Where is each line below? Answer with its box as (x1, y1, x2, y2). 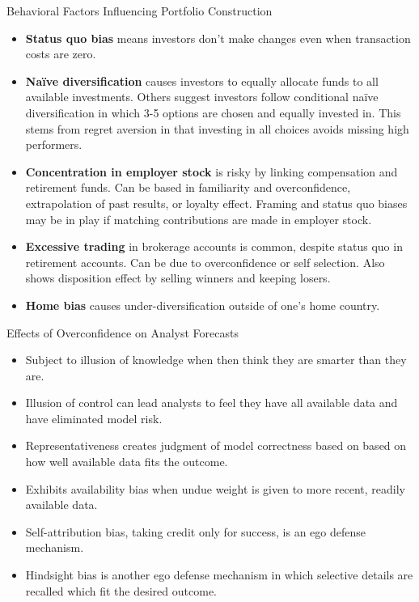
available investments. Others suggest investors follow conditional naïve (25, 88, 379, 105)
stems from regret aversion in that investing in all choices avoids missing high (25, 120, 409, 137)
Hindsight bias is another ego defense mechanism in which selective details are (25, 566, 413, 583)
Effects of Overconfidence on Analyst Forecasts (6, 324, 239, 341)
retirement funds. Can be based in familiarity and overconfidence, (25, 179, 351, 196)
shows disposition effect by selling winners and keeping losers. (25, 269, 331, 286)
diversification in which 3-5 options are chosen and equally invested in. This (25, 104, 401, 121)
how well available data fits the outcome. (25, 453, 228, 470)
